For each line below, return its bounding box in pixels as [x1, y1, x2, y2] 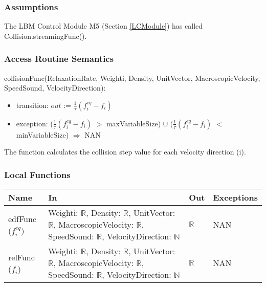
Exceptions [213, 191, 258, 204]
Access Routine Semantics [4, 52, 114, 65]
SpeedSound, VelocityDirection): [4, 82, 106, 93]
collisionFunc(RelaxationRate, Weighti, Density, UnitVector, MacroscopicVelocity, [4, 72, 260, 83]
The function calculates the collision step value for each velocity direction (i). [4, 146, 246, 157]
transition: [16, 99, 49, 110]
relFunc [8, 251, 35, 263]
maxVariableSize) [106, 118, 161, 128]
